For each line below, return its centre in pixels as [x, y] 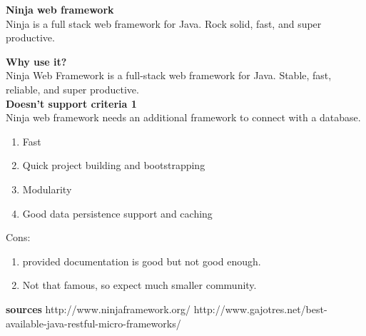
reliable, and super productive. [72, 89]
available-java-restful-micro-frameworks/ [93, 323]
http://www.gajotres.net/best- [260, 309]
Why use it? [36, 61]
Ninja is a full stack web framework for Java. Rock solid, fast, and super [164, 23]
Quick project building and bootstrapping [114, 165]
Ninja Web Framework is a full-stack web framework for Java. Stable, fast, [169, 75]
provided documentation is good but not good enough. [142, 261]
